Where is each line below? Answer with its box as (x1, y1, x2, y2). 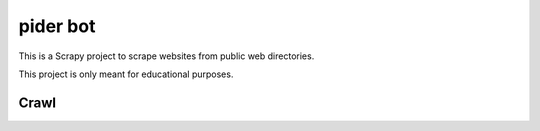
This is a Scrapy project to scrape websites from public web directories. (18, 50, 315, 62)
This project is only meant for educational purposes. (18, 68, 234, 80)
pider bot (18, 15, 96, 37)
